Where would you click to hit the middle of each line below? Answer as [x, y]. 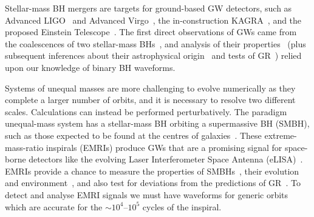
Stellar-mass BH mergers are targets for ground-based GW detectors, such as [148, 8]
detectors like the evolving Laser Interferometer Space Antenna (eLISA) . [166, 159]
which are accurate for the [54, 206]
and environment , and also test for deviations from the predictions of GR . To [153, 183]
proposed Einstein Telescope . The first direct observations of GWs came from [151, 32]
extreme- [281, 135]
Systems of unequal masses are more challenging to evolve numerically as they [150, 88]
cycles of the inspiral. [182, 206]
